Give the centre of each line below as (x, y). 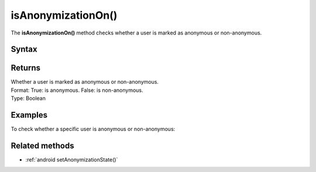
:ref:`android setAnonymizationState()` (72, 160)
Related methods (42, 145)
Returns (26, 68)
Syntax (24, 49)
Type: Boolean (28, 98)
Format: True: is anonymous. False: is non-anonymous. (77, 90)
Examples (29, 115)
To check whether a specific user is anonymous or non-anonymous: (93, 129)
